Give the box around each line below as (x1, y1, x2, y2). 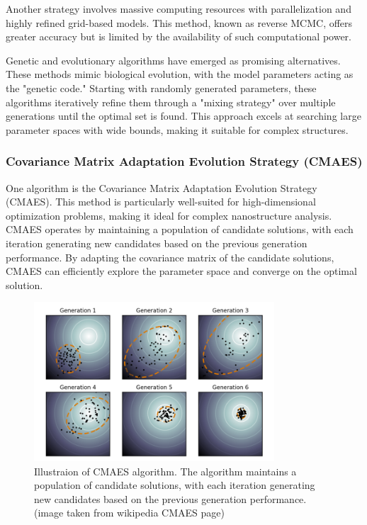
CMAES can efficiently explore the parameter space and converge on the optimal (6, 264, 357, 278)
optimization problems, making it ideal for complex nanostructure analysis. (6, 208, 332, 222)
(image (34, 505, 64, 520)
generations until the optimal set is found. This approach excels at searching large (6, 108, 361, 123)
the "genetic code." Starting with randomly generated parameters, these (6, 80, 317, 95)
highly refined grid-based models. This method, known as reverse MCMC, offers (6, 15, 353, 30)
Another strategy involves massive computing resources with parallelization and (6, 1, 351, 16)
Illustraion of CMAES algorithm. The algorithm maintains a (34, 463, 297, 478)
